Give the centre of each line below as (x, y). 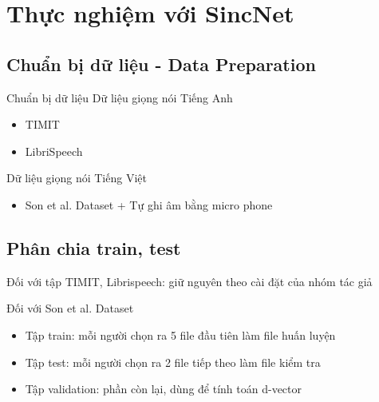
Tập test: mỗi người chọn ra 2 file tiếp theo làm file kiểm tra (173, 362)
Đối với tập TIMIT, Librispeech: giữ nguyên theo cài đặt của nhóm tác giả (189, 281)
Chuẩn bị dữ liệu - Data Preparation (161, 64)
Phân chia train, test (94, 247)
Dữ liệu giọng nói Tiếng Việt (77, 178)
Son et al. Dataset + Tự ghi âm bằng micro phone (149, 204)
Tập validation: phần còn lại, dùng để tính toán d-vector (164, 389)
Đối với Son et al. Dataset (70, 308)
